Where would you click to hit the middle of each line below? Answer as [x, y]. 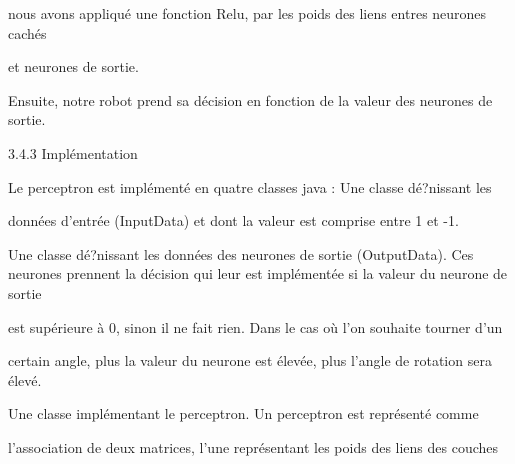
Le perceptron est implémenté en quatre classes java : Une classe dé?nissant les [250, 186]
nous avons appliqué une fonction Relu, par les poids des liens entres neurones [247, 13]
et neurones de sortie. [73, 66]
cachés [27, 32]
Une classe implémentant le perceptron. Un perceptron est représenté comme [243, 413]
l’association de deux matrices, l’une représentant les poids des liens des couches [253, 446]
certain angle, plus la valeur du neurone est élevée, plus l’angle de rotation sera [250, 360]
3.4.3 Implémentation [73, 152]
